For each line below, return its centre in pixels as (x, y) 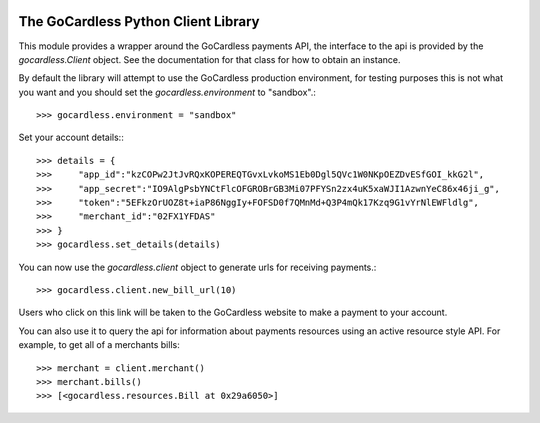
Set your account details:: (71, 137)
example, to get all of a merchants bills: (99, 345)
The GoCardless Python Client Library (139, 21)
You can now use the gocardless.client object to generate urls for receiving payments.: (197, 267)
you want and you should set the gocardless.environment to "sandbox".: (167, 92)
